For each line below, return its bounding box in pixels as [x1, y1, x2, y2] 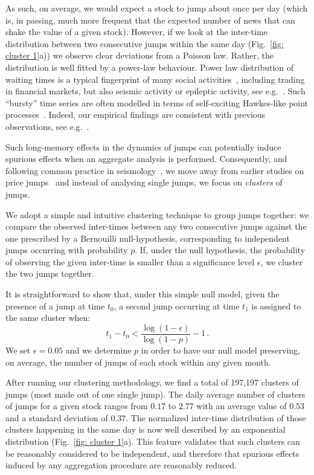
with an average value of [196, 399, 287, 412]
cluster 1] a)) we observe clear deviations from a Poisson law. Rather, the [5, 49, 274, 62]
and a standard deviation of [5, 411, 108, 424]
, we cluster [260, 255, 303, 268]
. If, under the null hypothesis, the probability [135, 244, 306, 256]
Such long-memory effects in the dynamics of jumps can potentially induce [5, 140, 281, 153]
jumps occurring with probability [5, 244, 128, 256]
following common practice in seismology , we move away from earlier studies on [5, 164, 304, 176]
